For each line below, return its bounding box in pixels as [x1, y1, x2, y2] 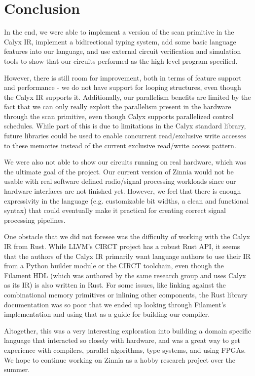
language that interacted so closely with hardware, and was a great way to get [4, 335, 241, 345]
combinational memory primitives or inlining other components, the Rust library [4, 289, 248, 299]
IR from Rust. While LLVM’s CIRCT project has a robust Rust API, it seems [4, 241, 240, 251]
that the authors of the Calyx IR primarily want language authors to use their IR [4, 251, 251, 261]
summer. [4, 364, 30, 375]
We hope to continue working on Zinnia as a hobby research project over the [4, 354, 235, 365]
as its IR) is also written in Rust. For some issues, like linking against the [4, 280, 226, 290]
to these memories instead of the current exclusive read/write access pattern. [4, 140, 236, 150]
